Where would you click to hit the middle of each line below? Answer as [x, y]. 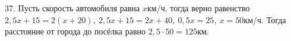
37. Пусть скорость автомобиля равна [72, 8]
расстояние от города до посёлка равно [75, 31]
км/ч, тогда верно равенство [199, 8]
